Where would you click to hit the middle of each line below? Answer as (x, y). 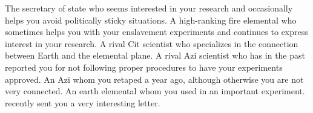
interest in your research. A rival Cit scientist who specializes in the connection (152, 43)
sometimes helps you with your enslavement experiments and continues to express (156, 32)
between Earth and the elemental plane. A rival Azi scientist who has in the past (155, 55)
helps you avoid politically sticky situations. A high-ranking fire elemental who (151, 20)
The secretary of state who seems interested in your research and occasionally (149, 8)
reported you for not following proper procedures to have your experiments (144, 67)
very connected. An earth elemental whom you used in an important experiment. (155, 91)
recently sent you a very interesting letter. (83, 102)
